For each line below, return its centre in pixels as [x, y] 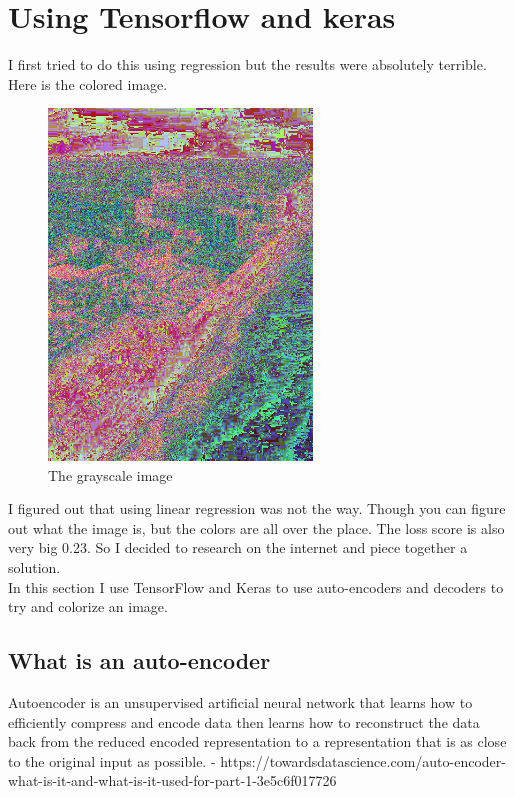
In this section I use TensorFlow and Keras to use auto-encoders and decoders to [256, 586]
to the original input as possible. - [112, 760]
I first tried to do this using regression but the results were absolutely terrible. [247, 64]
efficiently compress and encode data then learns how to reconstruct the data [244, 721]
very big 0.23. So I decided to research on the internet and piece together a [238, 547]
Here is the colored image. [88, 83]
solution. [34, 567]
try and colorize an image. [88, 606]
